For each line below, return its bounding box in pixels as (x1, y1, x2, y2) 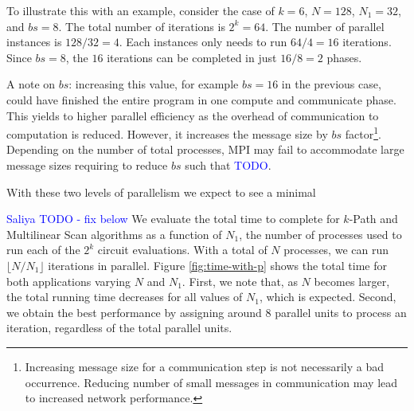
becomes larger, (314, 272, 390, 289)
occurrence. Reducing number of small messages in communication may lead (25, 374, 398, 390)
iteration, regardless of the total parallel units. (6, 319, 232, 336)
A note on (6, 76, 56, 92)
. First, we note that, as (182, 272, 298, 289)
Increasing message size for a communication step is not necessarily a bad (25, 358, 385, 374)
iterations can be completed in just (107, 49, 277, 65)
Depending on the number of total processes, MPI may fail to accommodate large (6, 141, 404, 158)
